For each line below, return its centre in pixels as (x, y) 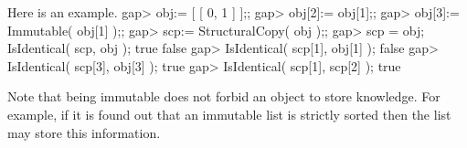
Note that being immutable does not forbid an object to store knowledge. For (224, 96)
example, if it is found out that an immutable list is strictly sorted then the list (229, 114)
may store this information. (84, 132)
